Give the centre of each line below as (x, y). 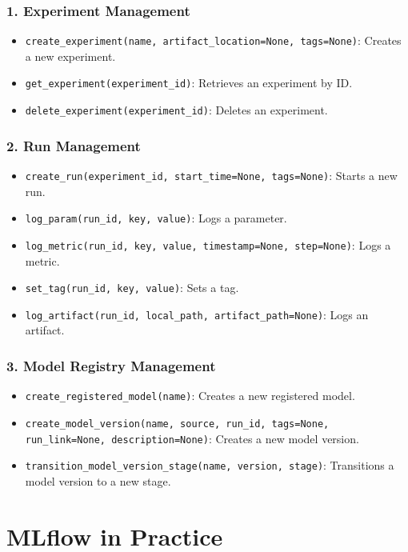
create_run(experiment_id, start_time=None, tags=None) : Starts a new (211, 175)
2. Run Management (74, 145)
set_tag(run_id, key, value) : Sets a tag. (132, 288)
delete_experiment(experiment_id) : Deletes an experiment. (176, 110)
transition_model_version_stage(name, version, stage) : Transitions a (210, 465)
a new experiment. (70, 56)
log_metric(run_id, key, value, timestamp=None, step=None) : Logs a (208, 244)
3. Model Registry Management (111, 365)
